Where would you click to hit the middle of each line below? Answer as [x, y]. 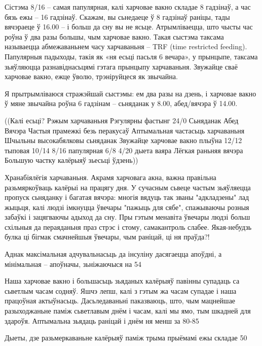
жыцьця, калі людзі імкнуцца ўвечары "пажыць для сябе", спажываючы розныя [127, 207]
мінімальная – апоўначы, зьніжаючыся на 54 [73, 264]
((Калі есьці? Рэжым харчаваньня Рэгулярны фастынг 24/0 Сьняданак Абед [122, 120]
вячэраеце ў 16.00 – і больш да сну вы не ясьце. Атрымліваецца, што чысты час [129, 27]
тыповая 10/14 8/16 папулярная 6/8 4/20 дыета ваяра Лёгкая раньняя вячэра [124, 150]
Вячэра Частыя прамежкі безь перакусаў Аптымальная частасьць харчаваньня [125, 130]
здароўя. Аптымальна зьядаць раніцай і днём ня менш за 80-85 [102, 320]
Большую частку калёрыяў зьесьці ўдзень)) [71, 160]
